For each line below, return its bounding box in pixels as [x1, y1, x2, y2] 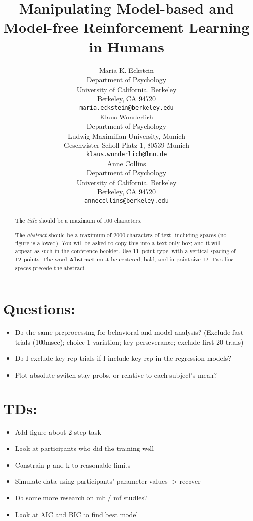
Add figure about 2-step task [15, 426, 101, 437]
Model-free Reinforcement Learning [3, 17, 250, 37]
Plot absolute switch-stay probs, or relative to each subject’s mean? [15, 369, 217, 379]
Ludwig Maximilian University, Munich [68, 130, 185, 141]
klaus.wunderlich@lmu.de [86, 150, 167, 158]
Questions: [3, 299, 75, 319]
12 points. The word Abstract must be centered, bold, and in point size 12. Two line [15, 255, 234, 263]
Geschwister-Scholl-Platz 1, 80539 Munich [64, 140, 189, 150]
